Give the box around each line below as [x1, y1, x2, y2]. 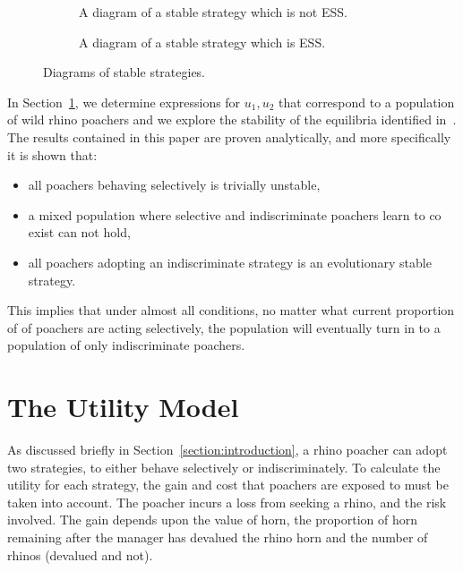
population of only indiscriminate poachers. [7, 336, 245, 354]
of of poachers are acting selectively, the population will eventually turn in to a [7, 318, 441, 337]
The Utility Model [7, 388, 239, 425]
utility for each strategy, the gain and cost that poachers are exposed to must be [7, 475, 449, 494]
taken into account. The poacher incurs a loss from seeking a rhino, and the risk [7, 492, 447, 511]
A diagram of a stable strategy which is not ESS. [79, 3, 347, 21]
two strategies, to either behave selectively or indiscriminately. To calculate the [7, 457, 441, 476]
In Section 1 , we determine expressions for [7, 92, 241, 111]
